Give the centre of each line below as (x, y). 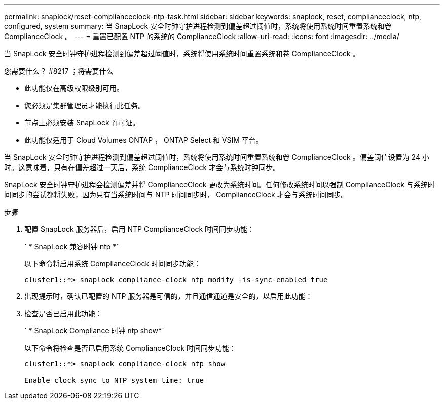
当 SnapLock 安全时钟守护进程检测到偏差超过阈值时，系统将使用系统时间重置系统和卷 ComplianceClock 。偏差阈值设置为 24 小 (217, 157)
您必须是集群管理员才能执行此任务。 (85, 105)
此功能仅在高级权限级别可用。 (74, 88)
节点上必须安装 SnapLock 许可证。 (82, 123)
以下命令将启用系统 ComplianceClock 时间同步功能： (113, 264)
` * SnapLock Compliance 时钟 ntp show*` (94, 331)
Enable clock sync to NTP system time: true (114, 380)
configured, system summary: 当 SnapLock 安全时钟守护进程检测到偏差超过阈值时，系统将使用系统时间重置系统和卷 (198, 26)
